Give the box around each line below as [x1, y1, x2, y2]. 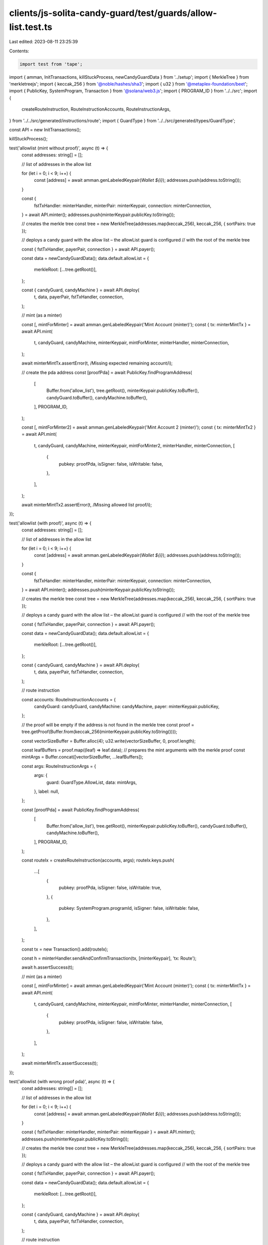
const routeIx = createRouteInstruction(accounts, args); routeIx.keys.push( [21, 857, 175, 864]
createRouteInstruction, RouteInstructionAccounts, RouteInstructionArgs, [21, 106, 171, 112]
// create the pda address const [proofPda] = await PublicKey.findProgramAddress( [21, 369, 192, 375]
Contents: [9, 48, 29, 54]
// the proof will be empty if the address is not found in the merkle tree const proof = [21, 722, 195, 728]
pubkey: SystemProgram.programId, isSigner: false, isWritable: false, [59, 905, 200, 911]
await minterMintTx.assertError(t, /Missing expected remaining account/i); [21, 360, 173, 366]
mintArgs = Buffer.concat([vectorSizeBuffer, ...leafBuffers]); [21, 754, 143, 760]
